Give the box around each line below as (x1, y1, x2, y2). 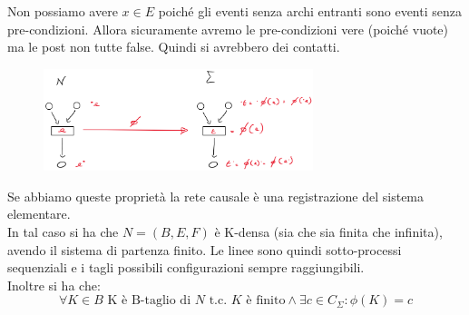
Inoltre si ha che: (7, 275, 101, 294)
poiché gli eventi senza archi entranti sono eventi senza (158, 2, 462, 20)
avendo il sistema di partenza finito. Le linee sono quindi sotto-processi (7, 240, 402, 259)
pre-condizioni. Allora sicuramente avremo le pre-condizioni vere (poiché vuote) (7, 19, 449, 38)
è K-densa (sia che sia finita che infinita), (214, 221, 443, 241)
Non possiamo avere (7, 2, 118, 20)
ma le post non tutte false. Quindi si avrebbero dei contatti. (7, 37, 340, 56)
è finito (246, 294, 286, 308)
